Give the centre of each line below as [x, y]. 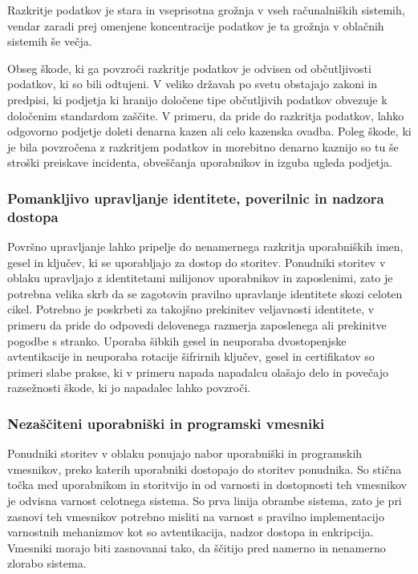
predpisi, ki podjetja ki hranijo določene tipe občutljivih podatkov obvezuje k [197, 99]
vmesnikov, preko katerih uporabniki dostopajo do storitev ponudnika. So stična [205, 469]
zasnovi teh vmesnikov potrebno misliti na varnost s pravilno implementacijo [196, 516]
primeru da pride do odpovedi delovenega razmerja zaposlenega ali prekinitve [197, 325]
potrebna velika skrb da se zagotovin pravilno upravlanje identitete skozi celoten [205, 293]
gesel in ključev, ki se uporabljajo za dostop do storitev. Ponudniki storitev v [197, 262]
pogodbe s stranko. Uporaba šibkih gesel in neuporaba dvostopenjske [177, 340]
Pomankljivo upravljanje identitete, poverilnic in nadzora [196, 198]
